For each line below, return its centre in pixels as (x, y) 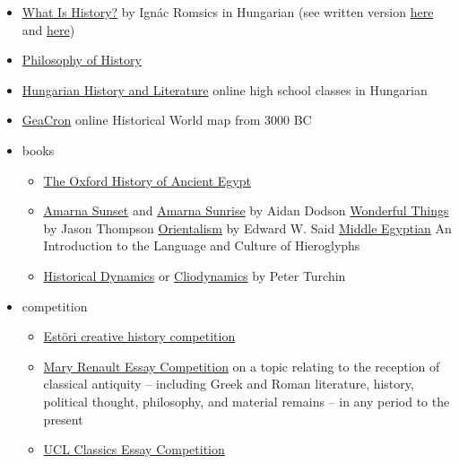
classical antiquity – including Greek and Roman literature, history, (229, 384)
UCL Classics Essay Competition (134, 449)
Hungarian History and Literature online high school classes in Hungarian (225, 89)
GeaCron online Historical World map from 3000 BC (167, 120)
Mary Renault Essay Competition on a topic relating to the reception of (242, 366)
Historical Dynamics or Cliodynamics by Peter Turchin (195, 275)
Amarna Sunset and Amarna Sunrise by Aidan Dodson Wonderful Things (246, 210)
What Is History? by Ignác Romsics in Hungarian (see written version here (228, 12)
